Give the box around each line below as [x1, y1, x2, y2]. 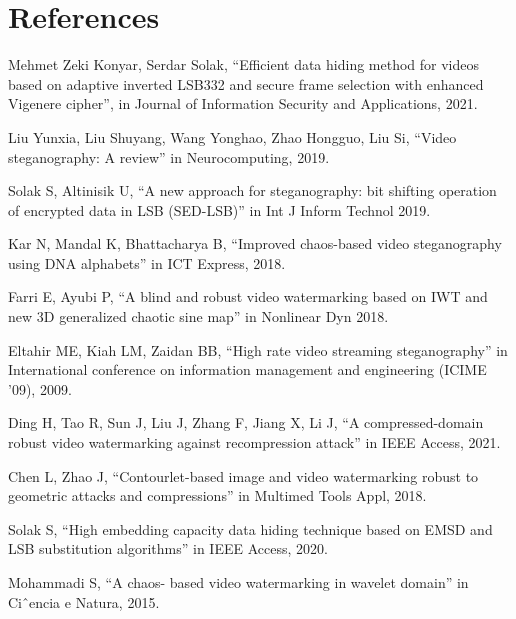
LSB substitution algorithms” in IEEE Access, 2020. [8, 538, 328, 559]
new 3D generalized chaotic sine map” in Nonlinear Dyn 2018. [8, 306, 389, 327]
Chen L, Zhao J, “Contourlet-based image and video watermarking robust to [8, 465, 479, 486]
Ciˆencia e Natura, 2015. [8, 591, 160, 612]
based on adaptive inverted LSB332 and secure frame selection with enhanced [8, 73, 484, 94]
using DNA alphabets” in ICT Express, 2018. [8, 252, 286, 273]
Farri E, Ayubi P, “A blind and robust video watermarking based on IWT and [8, 286, 488, 307]
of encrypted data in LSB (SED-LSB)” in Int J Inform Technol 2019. [8, 199, 431, 220]
